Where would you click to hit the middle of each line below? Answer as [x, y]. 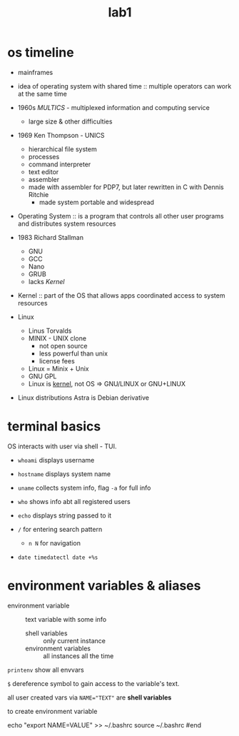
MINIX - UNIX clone [57, 338]
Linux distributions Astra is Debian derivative [83, 398]
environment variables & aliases [104, 586]
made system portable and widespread [97, 202]
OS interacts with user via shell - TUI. [62, 446]
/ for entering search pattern [60, 529]
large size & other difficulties [70, 121]
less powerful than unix [73, 353]
